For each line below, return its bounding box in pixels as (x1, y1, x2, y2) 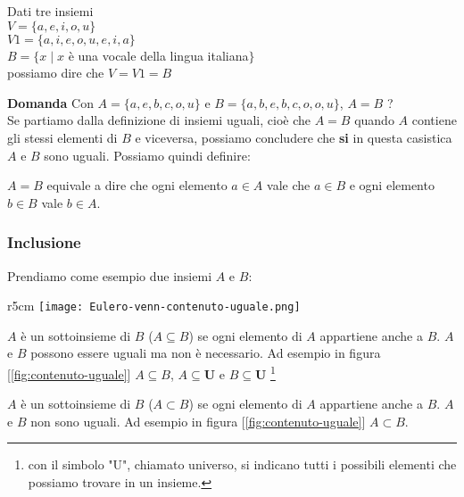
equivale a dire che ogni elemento (46, 176, 228, 195)
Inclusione (7, 231, 81, 253)
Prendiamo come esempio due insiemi (7, 266, 212, 285)
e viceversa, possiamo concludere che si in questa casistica (135, 128, 452, 146)
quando (354, 111, 394, 129)
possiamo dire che (7, 63, 104, 82)
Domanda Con (7, 93, 94, 112)
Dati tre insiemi (7, 2, 94, 20)
